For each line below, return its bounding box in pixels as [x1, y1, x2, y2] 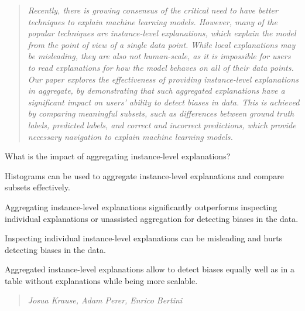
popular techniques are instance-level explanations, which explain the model [28, 27, 296, 39]
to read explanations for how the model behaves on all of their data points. [28, 61, 294, 73]
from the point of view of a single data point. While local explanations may [28, 38, 296, 50]
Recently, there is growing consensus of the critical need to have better [28, 4, 278, 16]
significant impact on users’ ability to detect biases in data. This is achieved [28, 95, 300, 108]
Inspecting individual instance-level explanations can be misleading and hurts [5, 232, 283, 244]
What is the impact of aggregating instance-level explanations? [5, 150, 231, 162]
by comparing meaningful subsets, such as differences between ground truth [28, 107, 294, 119]
